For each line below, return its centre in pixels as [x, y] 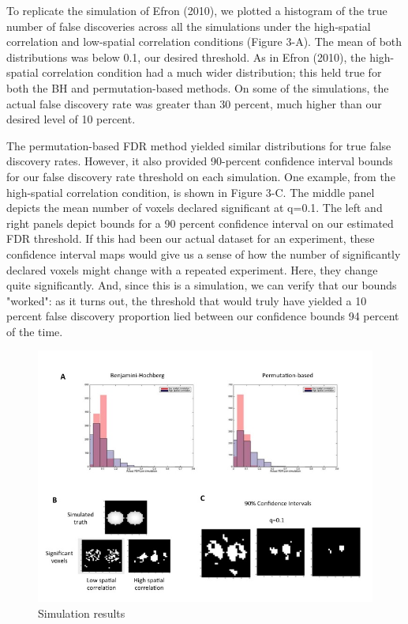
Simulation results [82, 613]
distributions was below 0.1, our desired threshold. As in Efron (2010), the [186, 57]
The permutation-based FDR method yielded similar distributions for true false [199, 145]
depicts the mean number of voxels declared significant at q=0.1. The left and [195, 208]
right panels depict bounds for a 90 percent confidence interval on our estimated [200, 223]
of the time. [35, 331]
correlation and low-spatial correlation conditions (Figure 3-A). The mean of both [204, 42]
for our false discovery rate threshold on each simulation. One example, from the [201, 176]
